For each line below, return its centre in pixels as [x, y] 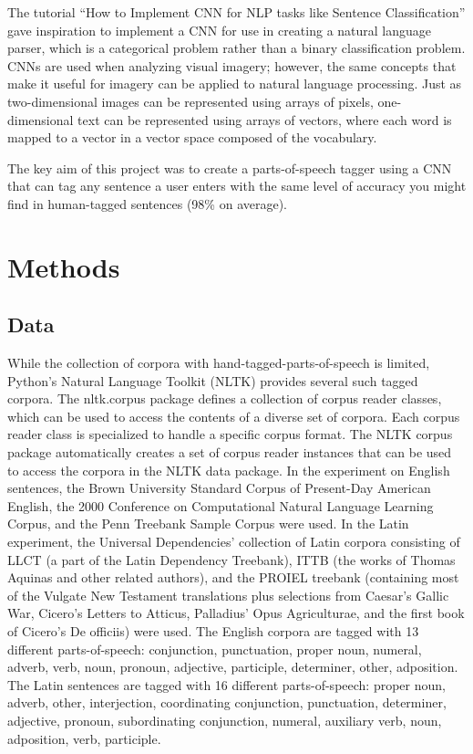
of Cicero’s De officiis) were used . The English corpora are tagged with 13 [213, 631]
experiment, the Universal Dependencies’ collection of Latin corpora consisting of [234, 542]
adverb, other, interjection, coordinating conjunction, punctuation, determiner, [227, 702]
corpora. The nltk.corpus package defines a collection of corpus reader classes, [225, 398]
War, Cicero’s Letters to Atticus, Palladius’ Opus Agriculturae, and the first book [236, 613]
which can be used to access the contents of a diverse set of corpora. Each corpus [234, 416]
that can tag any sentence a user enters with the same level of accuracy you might [237, 186]
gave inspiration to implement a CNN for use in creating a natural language [220, 30]
